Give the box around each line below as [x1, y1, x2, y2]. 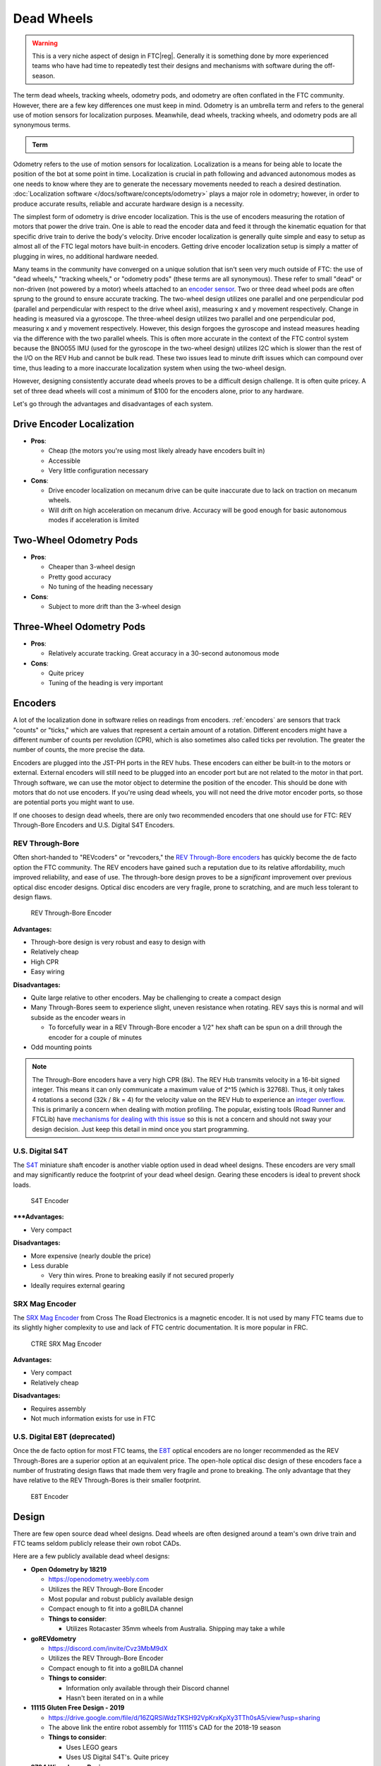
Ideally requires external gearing [30, 1281, 125, 1289]
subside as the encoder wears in [30, 1013, 126, 1021]
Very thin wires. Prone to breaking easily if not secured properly [48, 1272, 234, 1280]
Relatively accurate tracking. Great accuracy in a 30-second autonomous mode [48, 649, 279, 658]
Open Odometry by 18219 [30, 1565, 107, 1573]
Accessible [48, 456, 81, 465]
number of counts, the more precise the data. [13, 745, 145, 754]
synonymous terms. [13, 121, 71, 129]
